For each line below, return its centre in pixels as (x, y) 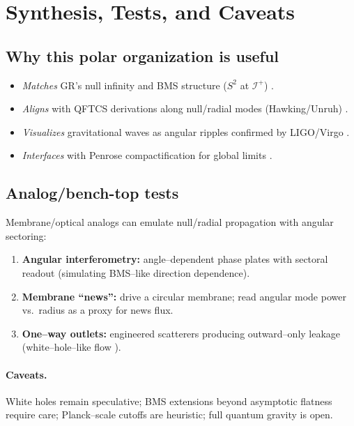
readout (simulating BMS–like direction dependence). (136, 272)
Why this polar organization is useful (143, 55)
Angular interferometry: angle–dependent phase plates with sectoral (175, 259)
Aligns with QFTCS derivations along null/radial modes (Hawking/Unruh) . (185, 108)
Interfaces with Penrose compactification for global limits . (147, 155)
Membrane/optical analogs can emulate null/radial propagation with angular (170, 222)
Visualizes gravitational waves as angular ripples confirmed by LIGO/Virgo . (186, 131)
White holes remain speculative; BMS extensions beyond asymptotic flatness (169, 401)
